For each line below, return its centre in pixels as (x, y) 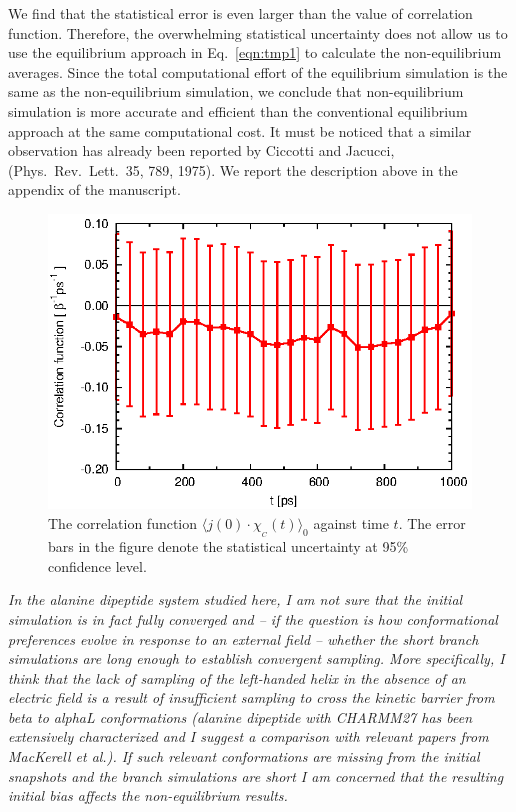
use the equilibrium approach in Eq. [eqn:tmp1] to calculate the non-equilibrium (255, 52)
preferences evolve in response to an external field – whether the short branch (243, 638)
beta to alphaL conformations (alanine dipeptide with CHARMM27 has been (240, 716)
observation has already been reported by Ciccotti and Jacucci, (201, 150)
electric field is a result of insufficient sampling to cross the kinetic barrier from (251, 697)
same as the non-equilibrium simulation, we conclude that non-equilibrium (236, 91)
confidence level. (97, 565)
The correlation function (123, 522)
